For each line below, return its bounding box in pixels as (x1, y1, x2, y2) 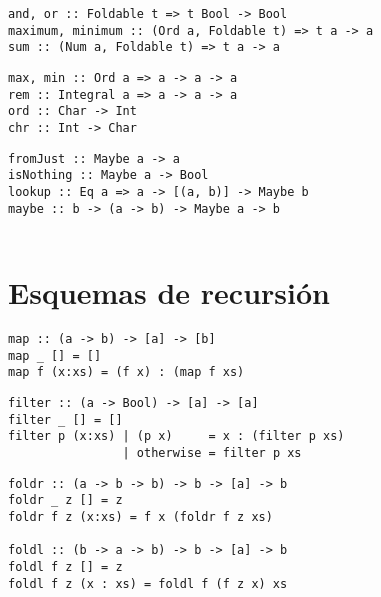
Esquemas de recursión (8, 272, 330, 313)
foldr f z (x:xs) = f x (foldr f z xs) (8, 509, 273, 524)
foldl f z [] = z (8, 559, 123, 574)
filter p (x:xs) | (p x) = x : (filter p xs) (8, 429, 345, 444)
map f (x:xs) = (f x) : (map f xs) (8, 365, 245, 380)
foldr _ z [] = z (8, 493, 123, 508)
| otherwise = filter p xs (122, 445, 302, 460)
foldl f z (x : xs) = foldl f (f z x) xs (8, 576, 288, 591)
